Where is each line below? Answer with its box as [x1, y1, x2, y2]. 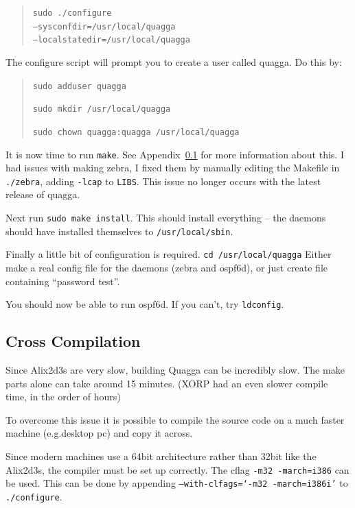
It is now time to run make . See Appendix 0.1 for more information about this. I [5, 147, 344, 161]
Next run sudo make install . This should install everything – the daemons [5, 210, 326, 225]
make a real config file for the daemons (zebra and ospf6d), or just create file [5, 261, 328, 274]
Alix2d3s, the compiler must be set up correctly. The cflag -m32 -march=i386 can [5, 462, 350, 476]
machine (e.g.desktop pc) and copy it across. [5, 426, 193, 440]
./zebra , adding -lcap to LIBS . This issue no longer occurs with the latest [5, 173, 321, 188]
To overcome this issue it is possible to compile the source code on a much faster [5, 412, 345, 426]
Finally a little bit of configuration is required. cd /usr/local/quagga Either [5, 247, 332, 261]
